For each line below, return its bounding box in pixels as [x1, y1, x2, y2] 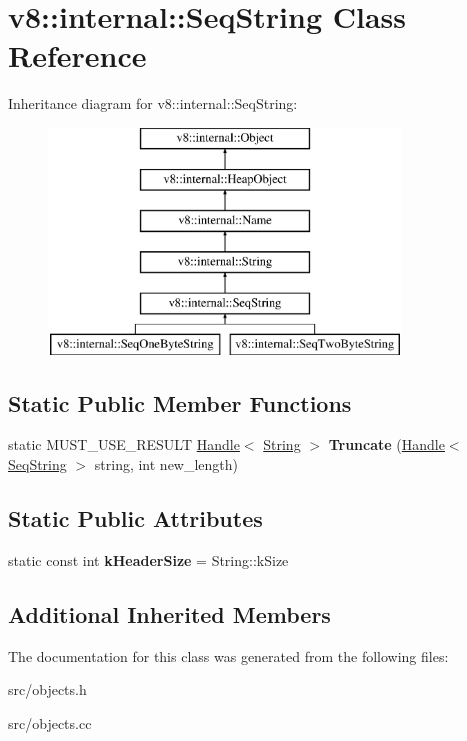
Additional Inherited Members [8, 598, 331, 629]
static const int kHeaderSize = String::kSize [8, 549, 289, 570]
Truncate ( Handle [328, 434, 445, 455]
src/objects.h [8, 679, 87, 700]
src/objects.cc [8, 712, 92, 733]
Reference [8, 35, 147, 76]
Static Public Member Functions [8, 387, 352, 418]
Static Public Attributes [8, 503, 263, 534]
